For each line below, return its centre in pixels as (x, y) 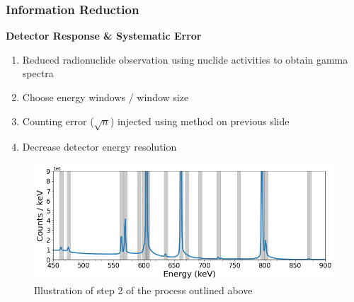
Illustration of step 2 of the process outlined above (143, 290)
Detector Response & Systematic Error (104, 36)
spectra (38, 73)
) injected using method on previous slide (200, 121)
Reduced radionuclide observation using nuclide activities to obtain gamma (185, 59)
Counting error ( (58, 121)
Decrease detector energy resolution (99, 147)
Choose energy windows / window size (105, 97)
